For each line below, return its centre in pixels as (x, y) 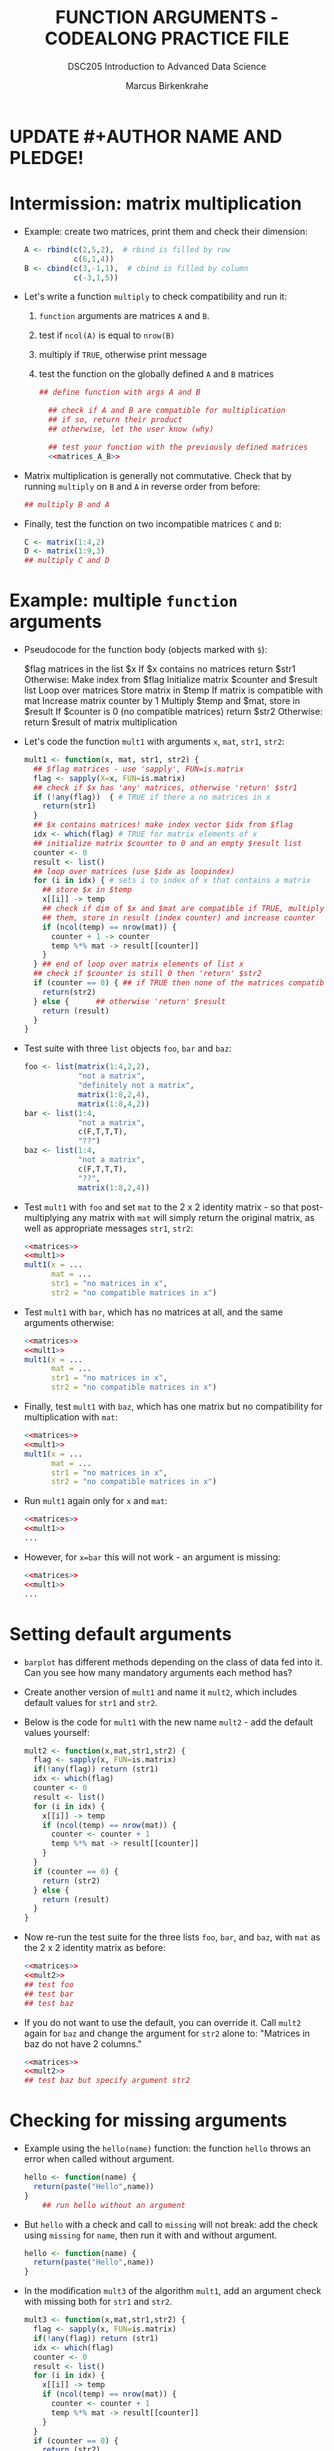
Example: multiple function (123, 600)
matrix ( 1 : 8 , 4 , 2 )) (114, 1104)
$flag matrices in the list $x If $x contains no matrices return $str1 (159, 669)
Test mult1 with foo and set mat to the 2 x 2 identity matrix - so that (161, 1207)
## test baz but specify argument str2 (107, 2081)
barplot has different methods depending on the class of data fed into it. (173, 1662)
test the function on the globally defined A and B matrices (156, 374)
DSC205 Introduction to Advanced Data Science (167, 66)
